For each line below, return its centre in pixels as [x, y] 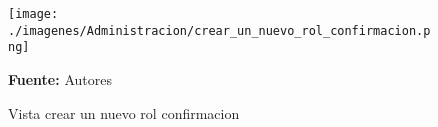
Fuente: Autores [60, 78]
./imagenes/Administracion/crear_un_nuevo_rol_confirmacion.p [219, 30]
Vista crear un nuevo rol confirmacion [124, 112]
